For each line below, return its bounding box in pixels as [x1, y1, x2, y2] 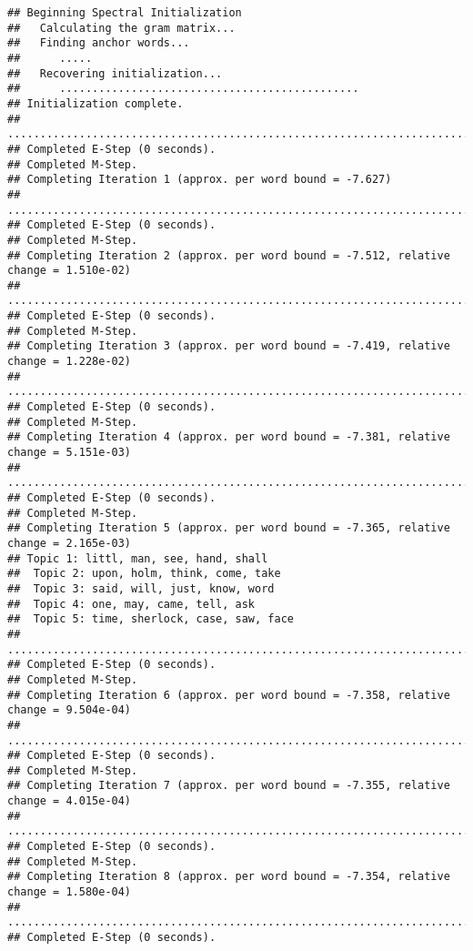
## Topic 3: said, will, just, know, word [7, 582, 275, 595]
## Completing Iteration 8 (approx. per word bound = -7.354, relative [7, 870, 450, 884]
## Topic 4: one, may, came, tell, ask [7, 597, 256, 611]
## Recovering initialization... [7, 66, 223, 80]
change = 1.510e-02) [7, 264, 132, 278]
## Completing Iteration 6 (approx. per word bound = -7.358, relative [7, 688, 450, 702]
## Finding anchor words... [7, 36, 190, 50]
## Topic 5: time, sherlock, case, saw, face [7, 612, 294, 626]
